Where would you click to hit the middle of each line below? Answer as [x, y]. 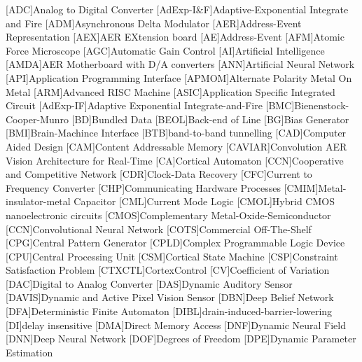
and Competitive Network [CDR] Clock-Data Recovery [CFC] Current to [159, 174]
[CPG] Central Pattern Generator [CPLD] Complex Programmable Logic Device [175, 243]
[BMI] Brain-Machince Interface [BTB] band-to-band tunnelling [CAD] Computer [176, 133]
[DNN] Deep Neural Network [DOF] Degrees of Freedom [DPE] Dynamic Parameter [181, 339]
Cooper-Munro [37, 119]
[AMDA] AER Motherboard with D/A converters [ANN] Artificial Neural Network [180, 64]
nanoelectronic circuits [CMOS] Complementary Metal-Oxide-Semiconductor [168, 215]
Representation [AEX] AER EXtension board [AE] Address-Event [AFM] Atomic [175, 37]
